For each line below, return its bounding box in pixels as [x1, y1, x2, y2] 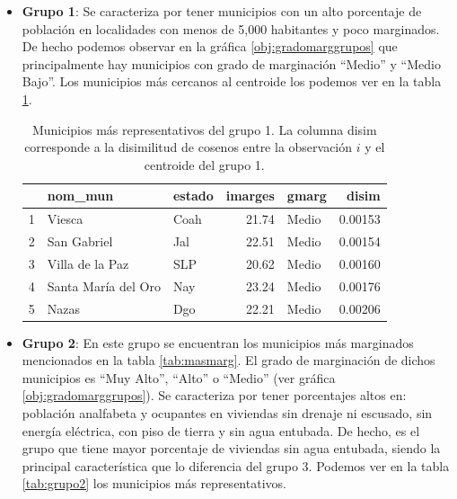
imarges [225, 186, 275, 205]
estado [172, 186, 214, 205]
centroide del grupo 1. [144, 155, 265, 174]
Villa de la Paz [47, 254, 129, 272]
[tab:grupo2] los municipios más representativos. [22, 474, 286, 493]
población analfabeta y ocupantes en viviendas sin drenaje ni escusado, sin [22, 404, 433, 423]
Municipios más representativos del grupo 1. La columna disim [31, 120, 377, 138]
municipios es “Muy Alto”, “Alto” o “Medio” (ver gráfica [22, 368, 336, 387]
